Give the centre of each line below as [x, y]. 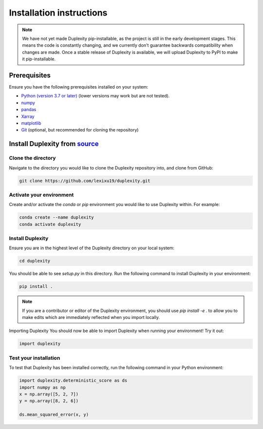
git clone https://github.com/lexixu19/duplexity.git [85, 181]
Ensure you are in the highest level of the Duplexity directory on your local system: [92, 248]
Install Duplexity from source [54, 144]
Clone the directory [32, 158]
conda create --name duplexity [57, 217]
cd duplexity [35, 261]
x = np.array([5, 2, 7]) [49, 394]
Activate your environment [41, 195]
